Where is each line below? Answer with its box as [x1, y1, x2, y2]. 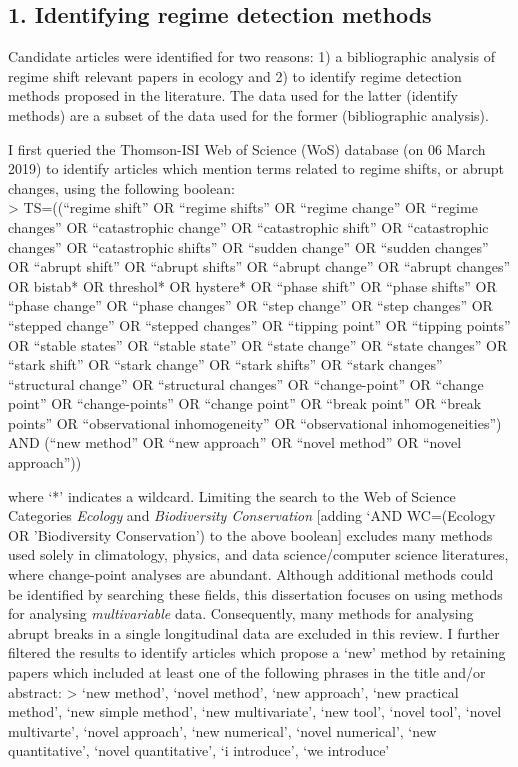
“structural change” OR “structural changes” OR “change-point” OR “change [8, 373, 484, 394]
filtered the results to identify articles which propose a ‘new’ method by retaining [8, 642, 506, 663]
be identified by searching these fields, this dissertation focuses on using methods [8, 583, 503, 604]
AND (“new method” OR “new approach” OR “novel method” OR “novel [8, 432, 462, 453]
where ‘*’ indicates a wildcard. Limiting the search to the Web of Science [8, 485, 456, 506]
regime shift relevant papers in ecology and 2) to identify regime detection [8, 65, 462, 86]
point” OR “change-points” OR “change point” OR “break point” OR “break [8, 393, 482, 414]
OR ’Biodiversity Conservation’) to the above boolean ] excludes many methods [8, 524, 493, 545]
